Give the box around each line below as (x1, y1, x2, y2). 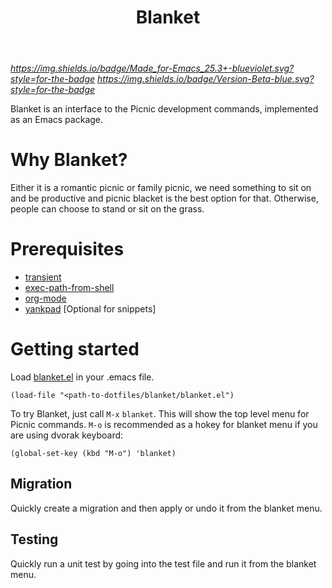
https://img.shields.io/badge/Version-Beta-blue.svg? (97, 73, 315, 85)
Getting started (10, 338, 140, 361)
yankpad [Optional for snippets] (24, 303, 157, 315)
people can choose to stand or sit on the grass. (10, 203, 205, 215)
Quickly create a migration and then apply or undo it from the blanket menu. (10, 502, 323, 514)
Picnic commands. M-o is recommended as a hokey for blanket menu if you (10, 419, 318, 430)
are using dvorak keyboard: (10, 429, 124, 441)
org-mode (24, 292, 67, 305)
